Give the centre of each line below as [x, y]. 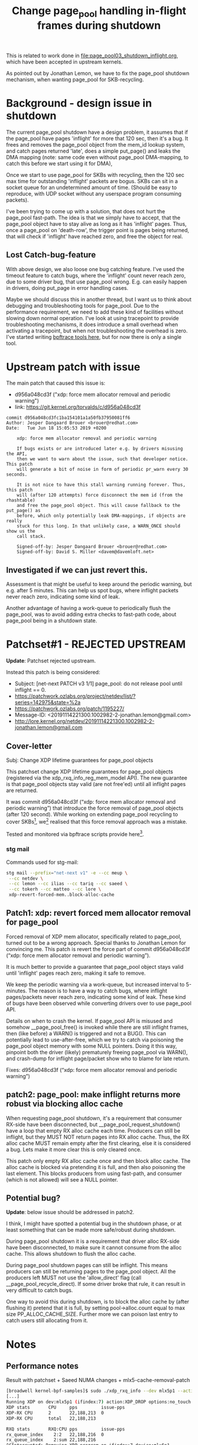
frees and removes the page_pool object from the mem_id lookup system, [96, 144]
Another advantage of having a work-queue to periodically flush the [88, 608]
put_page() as [24, 511]
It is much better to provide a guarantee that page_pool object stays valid [95, 966]
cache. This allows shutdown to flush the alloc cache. [71, 1254]
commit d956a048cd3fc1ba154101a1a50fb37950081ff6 [68, 418]
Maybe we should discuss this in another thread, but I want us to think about [99, 299]
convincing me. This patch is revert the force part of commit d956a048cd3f [98, 949]
